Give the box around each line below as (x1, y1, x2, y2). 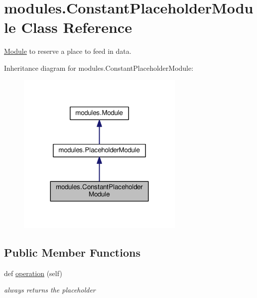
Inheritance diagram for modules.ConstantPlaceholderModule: (4, 62, 194, 73)
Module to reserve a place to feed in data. (4, 46, 131, 56)
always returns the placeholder (4, 285, 96, 295)
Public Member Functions (4, 245, 140, 260)
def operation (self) (4, 268, 62, 278)
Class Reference (21, 17, 132, 37)
